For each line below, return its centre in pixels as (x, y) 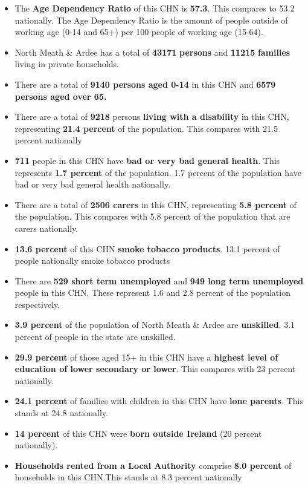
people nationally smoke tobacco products (92, 260)
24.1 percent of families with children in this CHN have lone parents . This (159, 401)
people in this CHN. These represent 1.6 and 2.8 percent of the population (152, 293)
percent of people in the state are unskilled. (95, 337)
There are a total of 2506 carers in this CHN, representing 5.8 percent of (156, 204)
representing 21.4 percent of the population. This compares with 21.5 (146, 128)
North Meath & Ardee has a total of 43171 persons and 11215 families (152, 52)
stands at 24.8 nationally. (61, 413)
